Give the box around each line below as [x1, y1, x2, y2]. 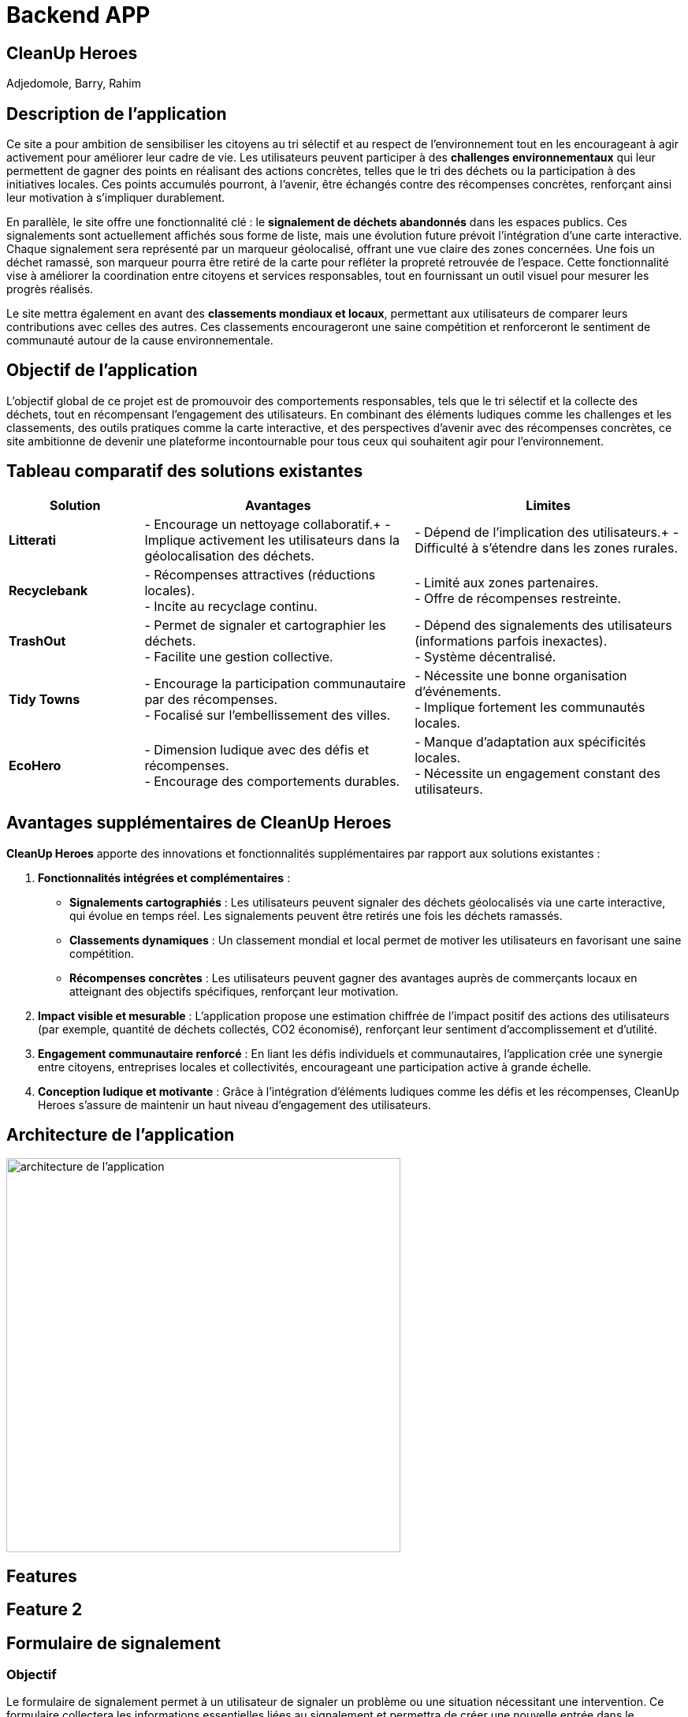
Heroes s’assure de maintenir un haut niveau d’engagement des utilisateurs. [38, 1097, 431, 1112]
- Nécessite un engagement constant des [415, 765, 660, 781]
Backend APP [6, 2, 151, 28]
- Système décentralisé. [415, 648, 556, 665]
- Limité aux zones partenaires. [415, 574, 599, 590]
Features [6, 1566, 77, 1586]
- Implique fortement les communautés [415, 698, 645, 715]
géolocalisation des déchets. [144, 547, 314, 564]
